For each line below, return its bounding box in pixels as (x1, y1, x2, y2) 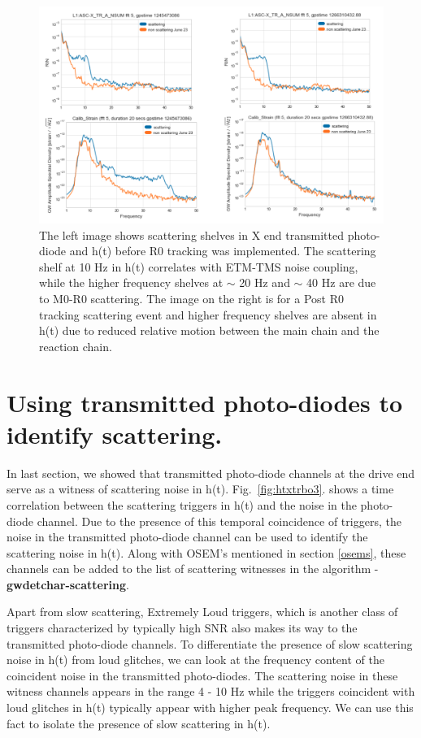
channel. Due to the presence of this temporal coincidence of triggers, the (37, 512, 401, 529)
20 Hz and (239, 274, 290, 291)
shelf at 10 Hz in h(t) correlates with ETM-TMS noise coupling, (39, 258, 358, 275)
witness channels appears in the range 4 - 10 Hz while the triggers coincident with (7, 683, 415, 700)
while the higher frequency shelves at (39, 274, 224, 291)
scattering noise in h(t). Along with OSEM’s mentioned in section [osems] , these (7, 544, 406, 561)
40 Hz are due (306, 274, 376, 291)
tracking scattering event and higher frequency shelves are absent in (39, 306, 377, 323)
